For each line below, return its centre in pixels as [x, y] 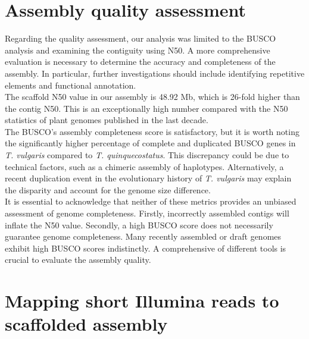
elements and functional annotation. [71, 85]
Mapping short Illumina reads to [142, 301]
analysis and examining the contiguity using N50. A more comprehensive [138, 50]
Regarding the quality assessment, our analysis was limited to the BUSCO [141, 38]
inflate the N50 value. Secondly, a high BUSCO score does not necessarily [139, 225]
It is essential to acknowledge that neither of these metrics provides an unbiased [151, 201]
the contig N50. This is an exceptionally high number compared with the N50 [146, 108]
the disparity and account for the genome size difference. [108, 189]
